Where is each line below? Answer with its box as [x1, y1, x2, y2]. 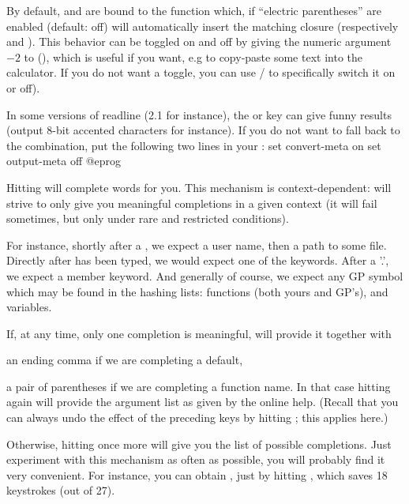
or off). [6, 79, 40, 96]
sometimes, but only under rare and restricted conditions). [6, 210, 289, 227]
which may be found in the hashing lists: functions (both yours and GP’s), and [6, 283, 388, 299]
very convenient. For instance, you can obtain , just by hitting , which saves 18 [6, 466, 388, 483]
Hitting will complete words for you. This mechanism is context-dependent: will [6, 179, 392, 195]
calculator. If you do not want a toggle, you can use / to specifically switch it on [6, 64, 396, 81]
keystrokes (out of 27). [6, 482, 115, 498]
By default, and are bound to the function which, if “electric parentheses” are [6, 2, 381, 18]
